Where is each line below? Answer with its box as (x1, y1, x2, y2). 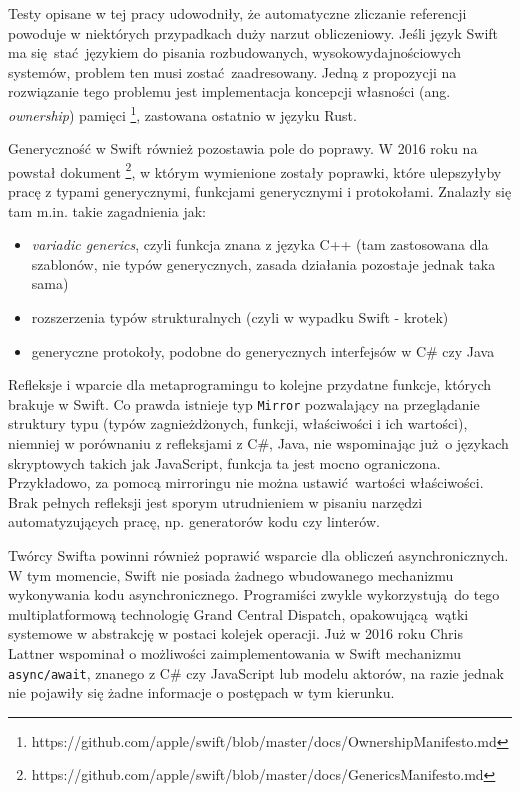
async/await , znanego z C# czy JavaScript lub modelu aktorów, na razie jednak (8, 662, 504, 683)
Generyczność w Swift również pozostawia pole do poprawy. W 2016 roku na (8, 138, 478, 159)
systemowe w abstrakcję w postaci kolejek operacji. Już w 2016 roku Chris (8, 623, 463, 644)
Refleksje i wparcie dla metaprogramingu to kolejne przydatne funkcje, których (8, 374, 492, 395)
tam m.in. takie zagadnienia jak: (8, 200, 206, 221)
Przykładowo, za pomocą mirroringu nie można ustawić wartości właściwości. (8, 472, 484, 493)
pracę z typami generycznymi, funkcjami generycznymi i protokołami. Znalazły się (8, 181, 512, 202)
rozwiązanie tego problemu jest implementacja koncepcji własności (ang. (8, 81, 451, 102)
